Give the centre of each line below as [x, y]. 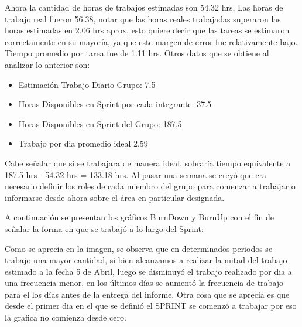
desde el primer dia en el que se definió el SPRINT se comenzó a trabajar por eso [151, 306]
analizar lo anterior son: [47, 64]
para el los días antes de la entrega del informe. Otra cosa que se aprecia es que [147, 294]
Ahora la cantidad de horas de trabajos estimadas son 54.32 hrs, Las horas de [144, 7]
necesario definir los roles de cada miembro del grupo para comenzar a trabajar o [150, 186]
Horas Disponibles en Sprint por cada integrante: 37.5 [115, 104]
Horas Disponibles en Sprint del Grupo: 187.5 [100, 123]
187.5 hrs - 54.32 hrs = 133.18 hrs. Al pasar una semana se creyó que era [136, 174]
